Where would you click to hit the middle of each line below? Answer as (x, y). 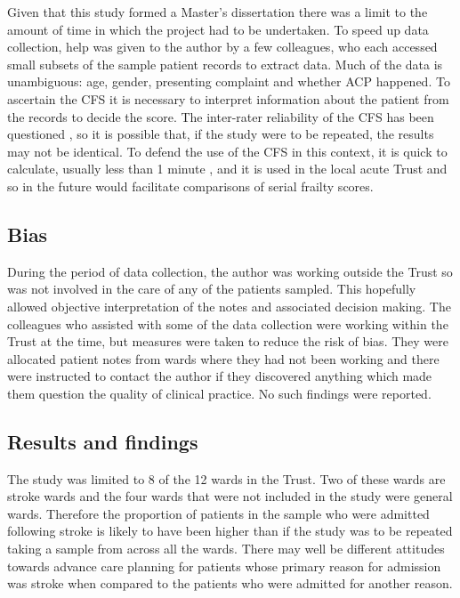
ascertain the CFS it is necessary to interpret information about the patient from (228, 98)
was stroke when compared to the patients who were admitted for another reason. (230, 583)
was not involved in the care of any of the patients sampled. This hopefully (212, 289)
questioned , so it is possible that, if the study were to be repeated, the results (221, 134)
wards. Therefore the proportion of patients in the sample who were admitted (218, 513)
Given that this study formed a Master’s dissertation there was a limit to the (218, 12)
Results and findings (103, 441)
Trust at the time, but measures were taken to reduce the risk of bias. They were (228, 341)
